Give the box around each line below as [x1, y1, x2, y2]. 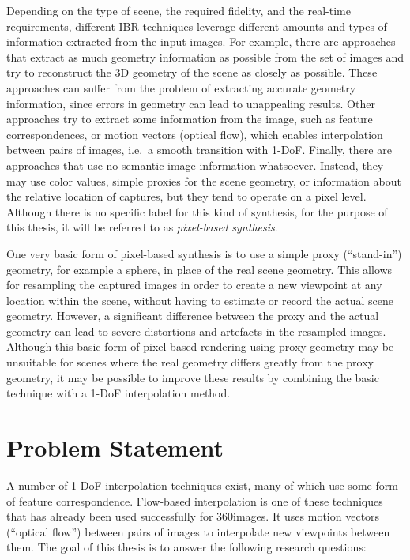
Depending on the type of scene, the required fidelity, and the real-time [6, 2, 351, 18]
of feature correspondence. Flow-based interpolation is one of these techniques [6, 492, 383, 509]
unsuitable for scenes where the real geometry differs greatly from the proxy [6, 354, 374, 370]
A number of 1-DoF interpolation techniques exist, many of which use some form [6, 476, 398, 493]
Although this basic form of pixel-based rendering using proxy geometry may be [6, 338, 394, 355]
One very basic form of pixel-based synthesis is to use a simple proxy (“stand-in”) [6, 245, 402, 261]
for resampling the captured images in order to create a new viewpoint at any [6, 276, 382, 293]
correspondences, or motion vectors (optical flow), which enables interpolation [6, 126, 383, 142]
